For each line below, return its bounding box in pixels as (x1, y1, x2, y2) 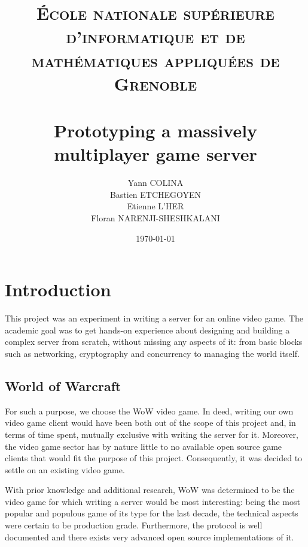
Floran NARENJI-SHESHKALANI (91, 212, 220, 224)
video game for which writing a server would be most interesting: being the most (5, 495, 300, 507)
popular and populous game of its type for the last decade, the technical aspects (5, 507, 298, 519)
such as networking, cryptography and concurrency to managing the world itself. (5, 347, 300, 359)
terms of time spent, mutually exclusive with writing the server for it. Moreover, (5, 428, 298, 440)
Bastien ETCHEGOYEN (109, 188, 202, 200)
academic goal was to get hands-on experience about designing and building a (5, 323, 290, 336)
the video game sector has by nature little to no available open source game (5, 440, 282, 452)
